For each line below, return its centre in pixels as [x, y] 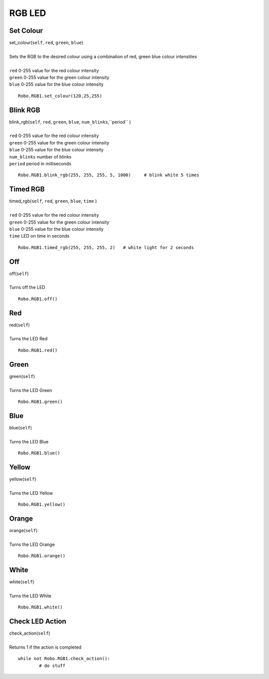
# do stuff [52, 666]
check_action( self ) [30, 633]
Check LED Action [38, 621]
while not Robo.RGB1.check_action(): [64, 659]
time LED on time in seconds [39, 236]
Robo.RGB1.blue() [39, 453]
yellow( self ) [23, 479]
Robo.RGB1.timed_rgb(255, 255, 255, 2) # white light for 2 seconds [106, 247]
